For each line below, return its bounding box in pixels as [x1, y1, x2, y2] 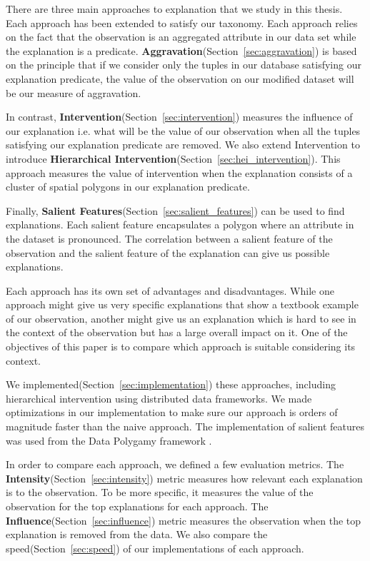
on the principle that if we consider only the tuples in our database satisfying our [6, 57, 361, 72]
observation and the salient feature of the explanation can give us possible [6, 245, 330, 260]
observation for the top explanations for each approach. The [6, 499, 269, 513]
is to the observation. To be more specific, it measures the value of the [6, 485, 314, 500]
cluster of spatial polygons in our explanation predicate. [6, 179, 250, 194]
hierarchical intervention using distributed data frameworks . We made [6, 390, 312, 405]
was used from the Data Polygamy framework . [6, 433, 212, 448]
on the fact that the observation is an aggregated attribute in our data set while [6, 29, 356, 44]
